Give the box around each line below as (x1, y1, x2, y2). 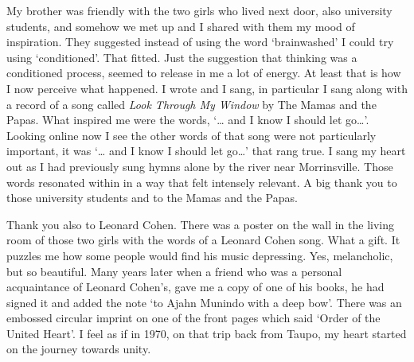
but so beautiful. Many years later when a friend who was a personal (6, 263, 342, 279)
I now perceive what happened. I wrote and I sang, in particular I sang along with (6, 80, 408, 96)
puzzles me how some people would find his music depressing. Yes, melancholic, (6, 247, 393, 263)
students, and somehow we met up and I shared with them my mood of (6, 18, 355, 34)
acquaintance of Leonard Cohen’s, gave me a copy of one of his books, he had (6, 278, 385, 295)
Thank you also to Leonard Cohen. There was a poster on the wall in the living (6, 216, 395, 232)
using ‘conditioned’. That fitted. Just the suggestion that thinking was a (6, 49, 357, 65)
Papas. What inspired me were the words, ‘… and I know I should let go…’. (6, 111, 369, 128)
